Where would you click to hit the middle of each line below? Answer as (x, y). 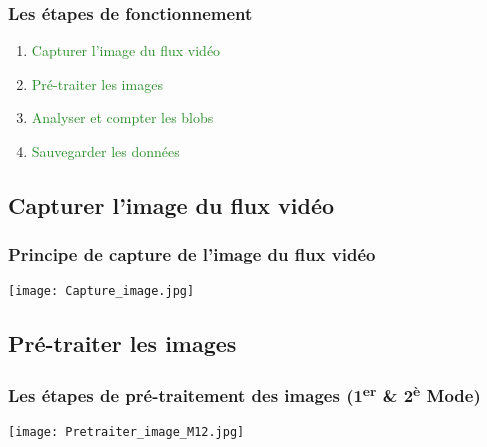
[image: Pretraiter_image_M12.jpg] (126, 431)
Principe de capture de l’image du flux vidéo (192, 254)
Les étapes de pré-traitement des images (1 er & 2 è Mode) (244, 394)
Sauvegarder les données (105, 151)
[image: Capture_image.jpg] (101, 290)
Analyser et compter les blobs (122, 117)
